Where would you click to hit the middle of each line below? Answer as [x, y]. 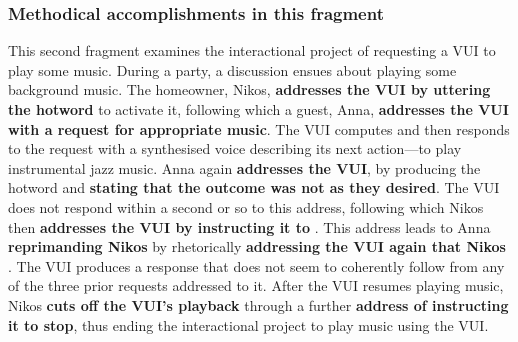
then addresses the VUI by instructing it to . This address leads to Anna [249, 226]
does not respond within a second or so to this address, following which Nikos [246, 206]
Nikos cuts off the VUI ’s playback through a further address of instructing [258, 304]
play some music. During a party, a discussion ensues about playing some [232, 69]
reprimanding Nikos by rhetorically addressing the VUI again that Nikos [257, 246]
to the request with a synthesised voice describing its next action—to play [235, 148]
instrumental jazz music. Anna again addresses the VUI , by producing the [244, 167]
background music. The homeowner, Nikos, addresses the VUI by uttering [249, 89]
